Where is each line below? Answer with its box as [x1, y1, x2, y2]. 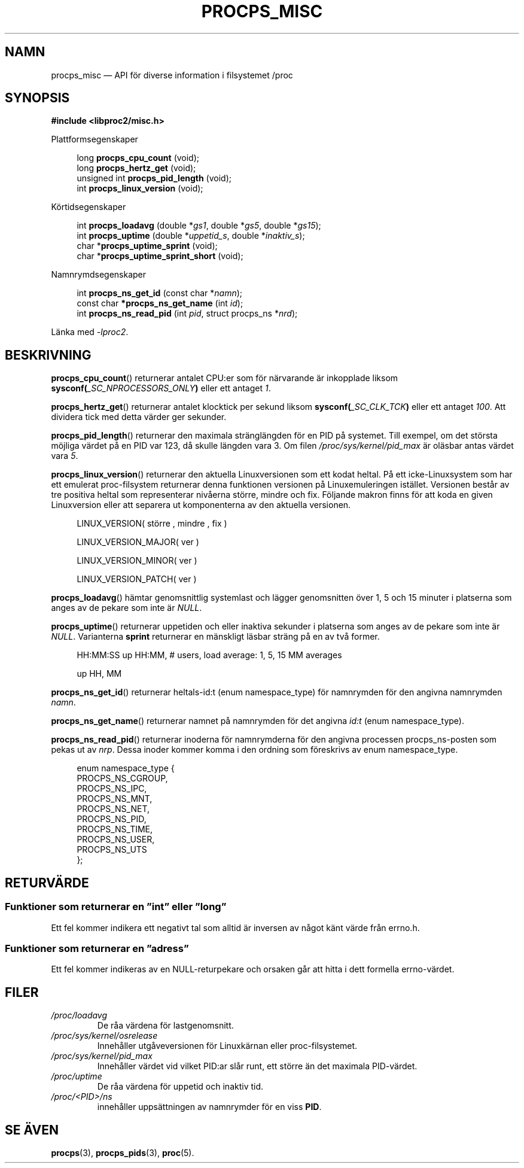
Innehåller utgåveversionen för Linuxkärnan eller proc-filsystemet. [97, 1041, 358, 1051]
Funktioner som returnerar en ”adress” [5, 942, 189, 954]
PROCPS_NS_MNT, [77, 793, 153, 804]
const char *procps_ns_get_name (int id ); [77, 298, 243, 309]
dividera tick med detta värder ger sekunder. [51, 412, 227, 422]
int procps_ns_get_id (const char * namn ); [77, 288, 243, 299]
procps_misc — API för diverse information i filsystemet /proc [51, 69, 293, 80]
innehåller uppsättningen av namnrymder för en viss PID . [97, 1102, 322, 1112]
